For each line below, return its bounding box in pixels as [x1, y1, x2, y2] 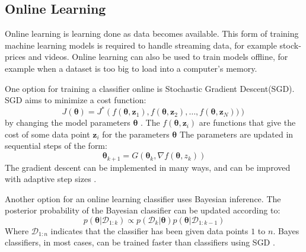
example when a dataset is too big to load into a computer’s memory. [5, 62, 257, 74]
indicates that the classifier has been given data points [50, 224, 248, 237]
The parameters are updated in [179, 127, 294, 140]
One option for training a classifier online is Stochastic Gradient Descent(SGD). [5, 82, 295, 94]
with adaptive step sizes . [5, 173, 97, 185]
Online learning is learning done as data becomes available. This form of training [5, 27, 299, 40]
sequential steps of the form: [5, 139, 107, 152]
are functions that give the [199, 116, 296, 129]
